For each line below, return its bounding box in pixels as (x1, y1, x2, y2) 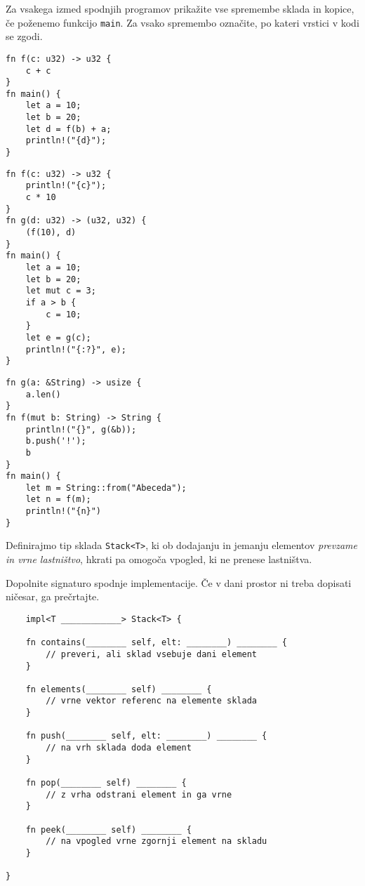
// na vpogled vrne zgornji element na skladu (46, 836, 267, 847)
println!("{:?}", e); (25, 344, 126, 355)
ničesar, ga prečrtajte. (6, 589, 100, 604)
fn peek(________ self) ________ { (25, 824, 192, 835)
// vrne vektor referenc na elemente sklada (46, 696, 257, 706)
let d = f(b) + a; (25, 124, 112, 134)
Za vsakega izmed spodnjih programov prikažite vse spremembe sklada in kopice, (6, 1, 354, 15)
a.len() (25, 389, 61, 399)
